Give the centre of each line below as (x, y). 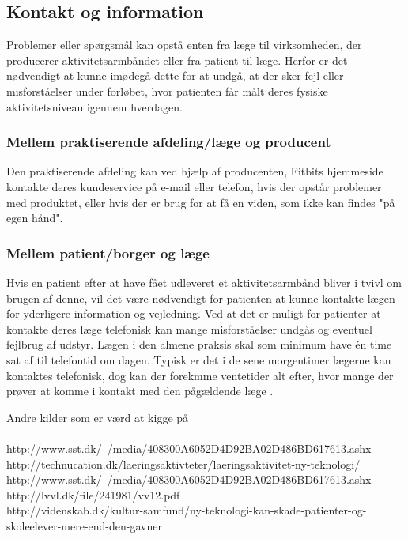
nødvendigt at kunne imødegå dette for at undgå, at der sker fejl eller (175, 75)
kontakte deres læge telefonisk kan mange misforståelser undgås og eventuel (189, 328)
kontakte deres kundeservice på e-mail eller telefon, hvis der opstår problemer (194, 186)
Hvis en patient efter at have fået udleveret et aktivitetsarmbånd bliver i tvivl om (204, 282)
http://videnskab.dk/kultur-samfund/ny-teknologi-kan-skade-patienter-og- (187, 510)
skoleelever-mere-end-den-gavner (84, 525)
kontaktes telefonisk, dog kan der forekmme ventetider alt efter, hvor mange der (200, 375)
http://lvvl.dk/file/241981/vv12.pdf (93, 494)
